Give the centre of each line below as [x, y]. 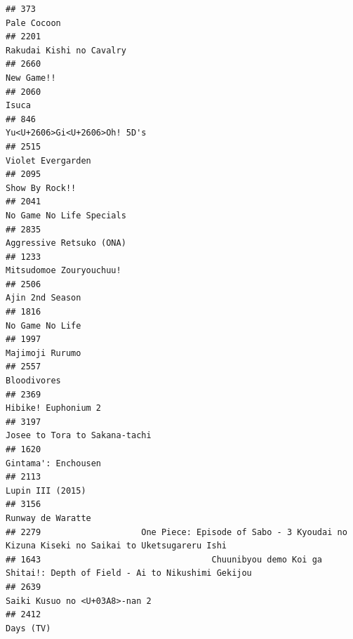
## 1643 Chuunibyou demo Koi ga [164, 559]
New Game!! [31, 78]
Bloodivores [33, 381]
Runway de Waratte [48, 518]
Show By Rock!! [41, 188]
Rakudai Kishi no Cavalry [66, 50]
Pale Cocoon [33, 23]
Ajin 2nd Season [44, 298]
